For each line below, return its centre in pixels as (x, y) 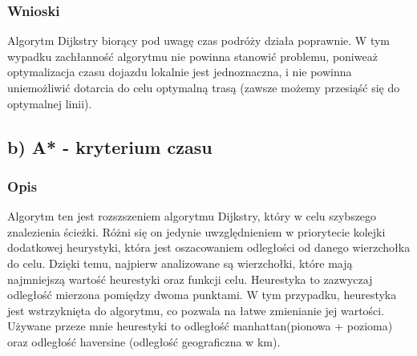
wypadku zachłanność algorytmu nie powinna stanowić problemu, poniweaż (192, 56)
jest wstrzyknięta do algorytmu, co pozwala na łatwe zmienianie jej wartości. (196, 310)
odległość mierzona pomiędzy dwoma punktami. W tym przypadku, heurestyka (202, 295)
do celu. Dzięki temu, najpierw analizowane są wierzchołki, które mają (180, 263)
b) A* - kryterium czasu (110, 146)
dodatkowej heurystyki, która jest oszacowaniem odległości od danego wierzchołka (209, 247)
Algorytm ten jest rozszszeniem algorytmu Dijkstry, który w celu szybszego (192, 216)
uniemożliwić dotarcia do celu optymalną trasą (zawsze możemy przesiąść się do (204, 87)
